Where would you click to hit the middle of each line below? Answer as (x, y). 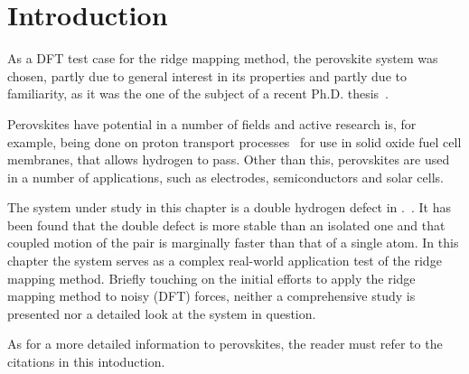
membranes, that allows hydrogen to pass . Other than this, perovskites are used (229, 159)
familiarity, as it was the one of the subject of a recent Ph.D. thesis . (198, 93)
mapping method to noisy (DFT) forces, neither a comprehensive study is (211, 296)
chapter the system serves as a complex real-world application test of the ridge (225, 261)
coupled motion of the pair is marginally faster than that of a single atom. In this (233, 243)
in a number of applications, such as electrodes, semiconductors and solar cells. (225, 177)
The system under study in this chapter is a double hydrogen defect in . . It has (229, 207)
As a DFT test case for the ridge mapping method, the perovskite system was (223, 58)
